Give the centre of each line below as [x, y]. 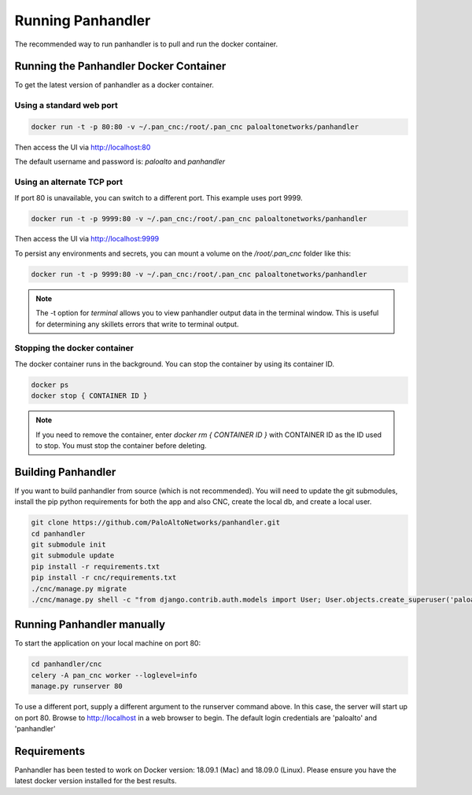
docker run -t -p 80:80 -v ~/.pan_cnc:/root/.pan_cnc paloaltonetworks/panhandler [195, 127]
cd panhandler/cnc [66, 664]
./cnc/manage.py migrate [79, 589]
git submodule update [73, 556]
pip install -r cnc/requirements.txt [104, 578]
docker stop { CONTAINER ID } [89, 396]
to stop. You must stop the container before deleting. [122, 445]
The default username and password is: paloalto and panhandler [120, 162]
